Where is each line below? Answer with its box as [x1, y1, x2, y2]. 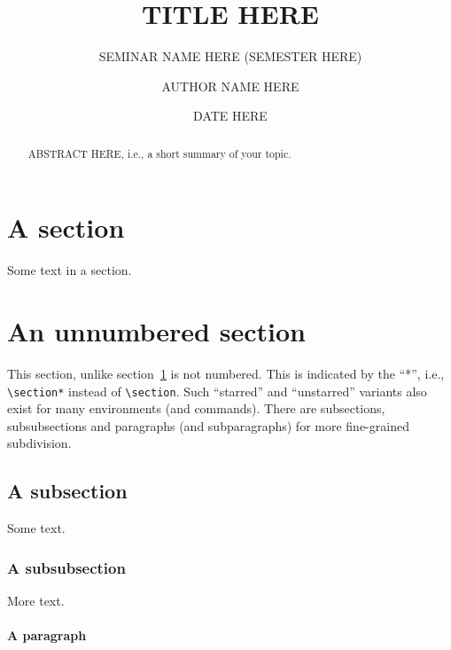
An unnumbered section [7, 313, 306, 349]
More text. [7, 591, 65, 610]
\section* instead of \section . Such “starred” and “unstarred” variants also [7, 381, 427, 400]
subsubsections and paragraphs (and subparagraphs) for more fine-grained [7, 416, 409, 435]
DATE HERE [193, 106, 268, 125]
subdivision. [7, 434, 72, 452]
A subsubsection [7, 556, 126, 578]
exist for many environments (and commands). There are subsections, [7, 399, 385, 418]
